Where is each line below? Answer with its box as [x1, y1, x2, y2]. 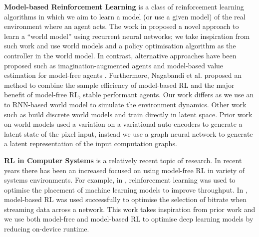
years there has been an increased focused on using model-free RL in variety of [4, 165, 245, 175]
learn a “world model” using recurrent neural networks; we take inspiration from [4, 30, 250, 41]
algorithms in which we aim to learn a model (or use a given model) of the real [4, 11, 246, 21]
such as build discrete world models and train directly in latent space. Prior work [4, 109, 253, 119]
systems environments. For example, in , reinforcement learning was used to [4, 175, 236, 185]
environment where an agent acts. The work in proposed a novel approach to [4, 21, 239, 31]
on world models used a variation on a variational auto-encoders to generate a [4, 119, 243, 129]
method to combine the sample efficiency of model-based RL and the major [4, 79, 235, 90]
